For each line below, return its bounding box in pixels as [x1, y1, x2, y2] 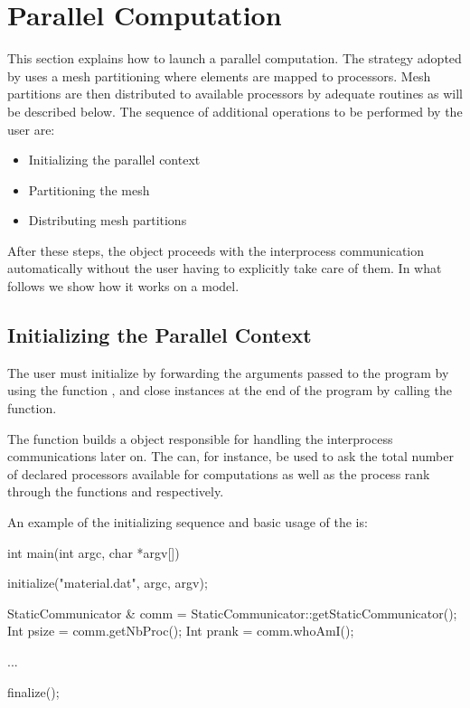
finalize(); [7, 682, 60, 701]
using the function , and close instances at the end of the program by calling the [7, 381, 452, 400]
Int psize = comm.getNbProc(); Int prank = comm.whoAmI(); [7, 621, 354, 640]
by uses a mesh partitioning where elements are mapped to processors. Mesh [7, 66, 431, 85]
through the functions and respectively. [7, 482, 224, 501]
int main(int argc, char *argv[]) [7, 543, 180, 562]
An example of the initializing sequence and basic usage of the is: [7, 513, 368, 532]
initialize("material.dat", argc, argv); [7, 573, 208, 592]
